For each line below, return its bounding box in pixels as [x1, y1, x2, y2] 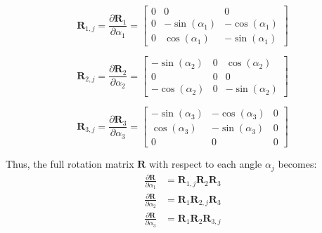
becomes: [278, 157, 317, 171]
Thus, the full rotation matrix [6, 157, 134, 171]
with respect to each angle [149, 157, 262, 171]
